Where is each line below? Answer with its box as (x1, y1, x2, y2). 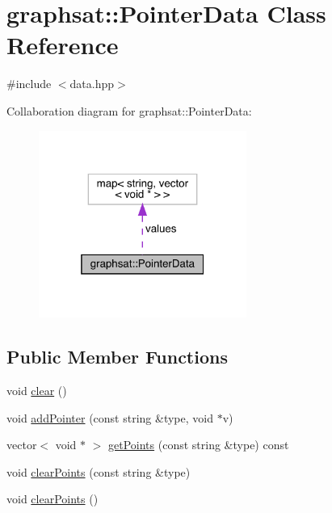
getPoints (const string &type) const (108, 436, 289, 453)
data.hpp (69, 75, 115, 92)
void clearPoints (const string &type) (6, 463, 191, 480)
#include (6, 75, 52, 92)
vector (6, 436, 37, 453)
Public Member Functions (6, 344, 228, 369)
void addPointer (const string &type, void (6, 409, 213, 426)
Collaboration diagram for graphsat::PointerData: (6, 102, 252, 119)
